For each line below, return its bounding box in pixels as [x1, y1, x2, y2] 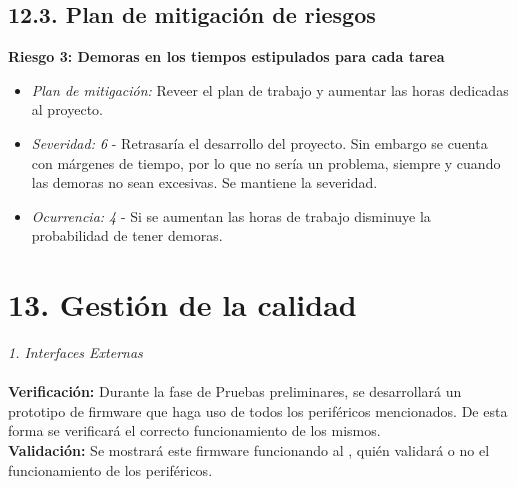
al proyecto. [31, 99, 104, 120]
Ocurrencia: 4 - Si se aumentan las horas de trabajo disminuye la [31, 205, 431, 226]
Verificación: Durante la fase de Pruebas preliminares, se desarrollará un [8, 381, 462, 402]
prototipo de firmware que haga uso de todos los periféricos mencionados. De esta [8, 400, 508, 421]
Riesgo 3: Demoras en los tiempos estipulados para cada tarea [8, 46, 445, 67]
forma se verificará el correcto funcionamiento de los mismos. [8, 420, 381, 441]
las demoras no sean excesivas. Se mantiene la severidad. [31, 172, 378, 193]
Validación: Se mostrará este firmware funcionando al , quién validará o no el [8, 440, 490, 461]
